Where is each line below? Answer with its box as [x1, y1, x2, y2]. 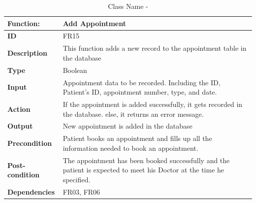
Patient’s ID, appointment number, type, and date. [63, 87, 217, 97]
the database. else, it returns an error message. [63, 108, 204, 119]
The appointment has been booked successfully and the [63, 155, 230, 165]
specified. [63, 174, 91, 184]
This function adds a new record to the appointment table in [63, 43, 247, 53]
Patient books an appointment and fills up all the [63, 133, 212, 143]
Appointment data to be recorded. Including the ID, [63, 77, 221, 87]
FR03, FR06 [63, 186, 100, 197]
